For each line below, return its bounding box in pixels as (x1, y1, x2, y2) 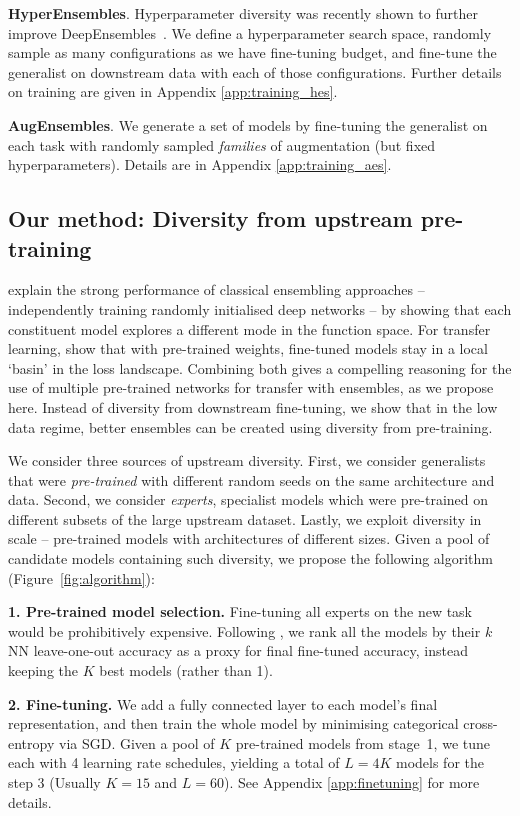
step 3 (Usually (8, 772, 101, 792)
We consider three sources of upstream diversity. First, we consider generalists (8, 450, 486, 471)
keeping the (8, 660, 78, 681)
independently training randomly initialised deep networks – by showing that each (8, 298, 512, 319)
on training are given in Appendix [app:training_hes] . (8, 81, 338, 102)
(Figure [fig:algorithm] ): (8, 567, 155, 588)
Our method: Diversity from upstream (8, 203, 413, 234)
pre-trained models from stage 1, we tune (235, 732, 490, 753)
